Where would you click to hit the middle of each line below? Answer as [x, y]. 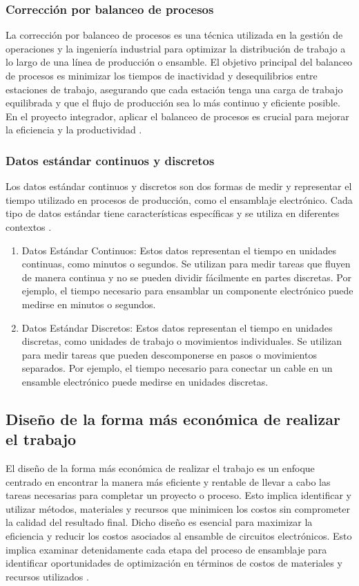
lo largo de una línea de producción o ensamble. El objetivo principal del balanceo [179, 62]
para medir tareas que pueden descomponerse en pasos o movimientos [169, 354]
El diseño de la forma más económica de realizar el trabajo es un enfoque [160, 468]
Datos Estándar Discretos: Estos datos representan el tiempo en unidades [177, 327]
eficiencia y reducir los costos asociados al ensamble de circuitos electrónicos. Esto [179, 536]
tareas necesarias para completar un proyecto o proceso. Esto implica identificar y [178, 495]
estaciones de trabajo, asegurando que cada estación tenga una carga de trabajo [174, 89]
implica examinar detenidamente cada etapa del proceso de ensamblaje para [166, 549]
